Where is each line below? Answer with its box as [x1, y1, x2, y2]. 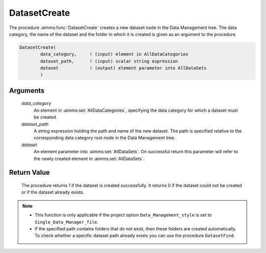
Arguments [9, 86, 45, 95]
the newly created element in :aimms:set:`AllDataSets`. [33, 156, 145, 161]
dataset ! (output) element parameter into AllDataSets [40, 65, 207, 71]
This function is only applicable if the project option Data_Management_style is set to [34, 212, 212, 218]
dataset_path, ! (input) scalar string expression [40, 58, 178, 64]
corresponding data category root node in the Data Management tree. [33, 135, 176, 141]
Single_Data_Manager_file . [34, 219, 99, 225]
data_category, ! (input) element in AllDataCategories [40, 52, 189, 57]
